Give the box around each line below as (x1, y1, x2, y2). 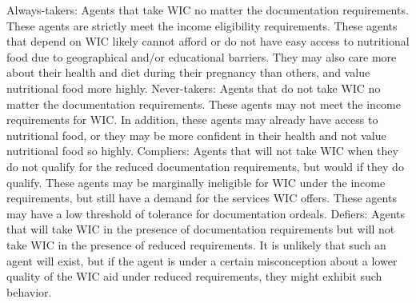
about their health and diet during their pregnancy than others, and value (6, 64, 370, 81)
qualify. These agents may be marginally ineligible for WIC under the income (6, 173, 386, 190)
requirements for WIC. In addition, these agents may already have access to (6, 111, 378, 128)
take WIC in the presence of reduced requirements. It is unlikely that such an (6, 236, 386, 253)
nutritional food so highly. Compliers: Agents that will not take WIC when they (6, 142, 398, 159)
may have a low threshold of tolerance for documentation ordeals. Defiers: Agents (6, 205, 406, 221)
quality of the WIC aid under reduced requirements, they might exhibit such (6, 268, 382, 285)
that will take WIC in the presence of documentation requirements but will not (6, 221, 395, 237)
